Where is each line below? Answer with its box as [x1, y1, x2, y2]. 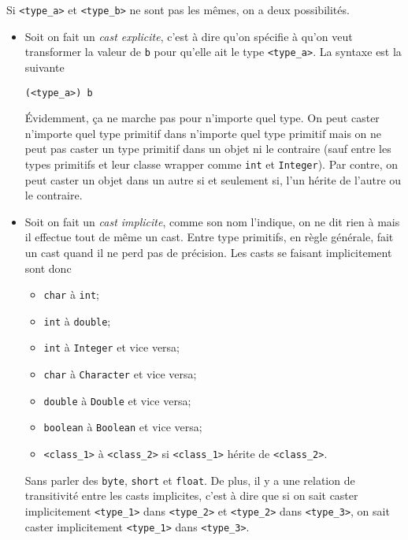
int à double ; [43, 312, 111, 329]
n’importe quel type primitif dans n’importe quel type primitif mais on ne [24, 125, 382, 141]
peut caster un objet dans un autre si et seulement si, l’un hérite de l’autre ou [24, 171, 402, 188]
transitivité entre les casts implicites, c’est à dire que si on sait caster [24, 487, 358, 504]
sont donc [24, 259, 72, 276]
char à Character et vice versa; [43, 366, 197, 382]
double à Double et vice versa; [43, 392, 191, 408]
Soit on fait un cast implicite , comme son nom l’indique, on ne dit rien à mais [24, 213, 400, 229]
